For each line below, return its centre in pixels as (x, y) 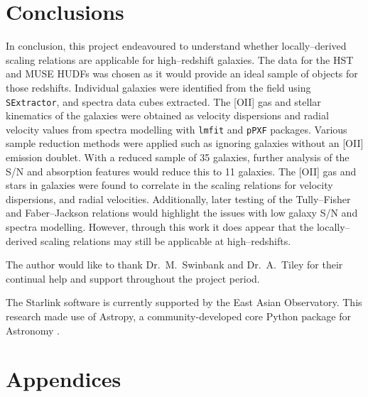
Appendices (64, 379)
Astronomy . (33, 330)
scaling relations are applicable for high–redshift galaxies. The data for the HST (180, 59)
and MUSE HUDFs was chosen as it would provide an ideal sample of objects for (182, 74)
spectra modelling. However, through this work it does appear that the (160, 226)
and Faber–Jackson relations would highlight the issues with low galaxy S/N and (182, 213)
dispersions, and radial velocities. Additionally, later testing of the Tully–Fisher (178, 198)
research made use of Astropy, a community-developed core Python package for (178, 316)
